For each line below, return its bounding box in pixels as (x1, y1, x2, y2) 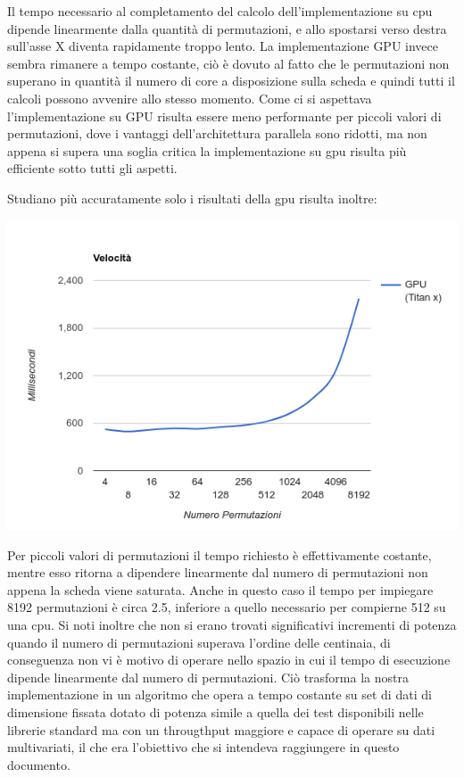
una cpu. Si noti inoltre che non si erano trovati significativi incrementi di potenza (7, 616, 457, 634)
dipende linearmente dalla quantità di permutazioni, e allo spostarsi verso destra (7, 19, 447, 37)
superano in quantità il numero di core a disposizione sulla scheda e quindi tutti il (7, 71, 455, 90)
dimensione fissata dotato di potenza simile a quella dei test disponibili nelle (7, 703, 424, 722)
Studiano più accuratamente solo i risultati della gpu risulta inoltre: (7, 188, 377, 207)
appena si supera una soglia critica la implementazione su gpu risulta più (7, 141, 407, 160)
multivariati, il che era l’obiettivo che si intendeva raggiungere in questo (7, 738, 400, 756)
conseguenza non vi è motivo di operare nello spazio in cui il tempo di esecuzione (7, 650, 451, 669)
